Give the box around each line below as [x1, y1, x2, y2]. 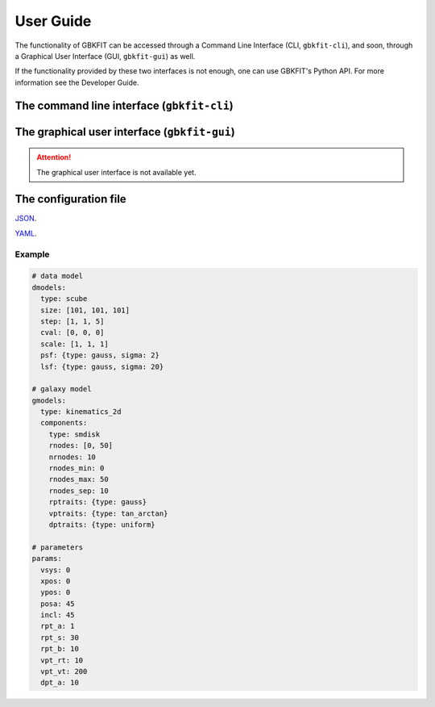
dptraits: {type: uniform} [48, 520, 156, 529]
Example [14, 249, 50, 260]
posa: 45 [40, 599, 75, 609]
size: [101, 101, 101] [40, 305, 130, 315]
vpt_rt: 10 [40, 655, 84, 665]
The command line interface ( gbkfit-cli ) [14, 98, 234, 112]
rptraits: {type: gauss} [48, 497, 147, 507]
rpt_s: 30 [40, 633, 80, 642]
